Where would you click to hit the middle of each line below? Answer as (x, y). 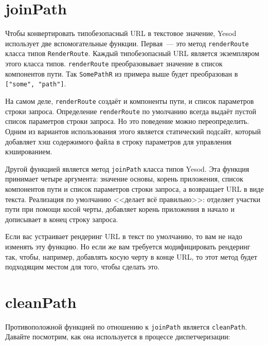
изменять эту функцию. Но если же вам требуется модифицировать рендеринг (128, 246)
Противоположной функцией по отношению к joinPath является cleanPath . (126, 326)
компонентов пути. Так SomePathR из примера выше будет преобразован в (122, 73)
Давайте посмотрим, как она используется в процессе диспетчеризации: (118, 337)
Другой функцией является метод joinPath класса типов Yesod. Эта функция (127, 168)
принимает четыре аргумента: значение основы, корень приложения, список (124, 179)
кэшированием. (29, 151)
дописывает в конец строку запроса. (62, 219)
